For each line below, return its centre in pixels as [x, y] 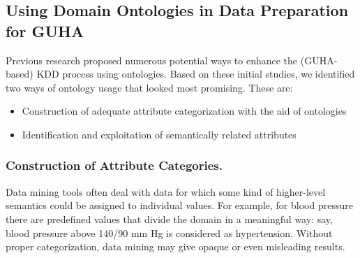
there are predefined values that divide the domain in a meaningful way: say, [169, 218]
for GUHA [45, 30]
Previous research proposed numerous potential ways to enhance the [152, 60]
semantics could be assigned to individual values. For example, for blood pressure [179, 205]
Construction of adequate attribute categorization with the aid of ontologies [184, 111]
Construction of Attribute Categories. [114, 165]
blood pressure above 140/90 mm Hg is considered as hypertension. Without [169, 232]
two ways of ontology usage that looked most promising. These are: [149, 87]
